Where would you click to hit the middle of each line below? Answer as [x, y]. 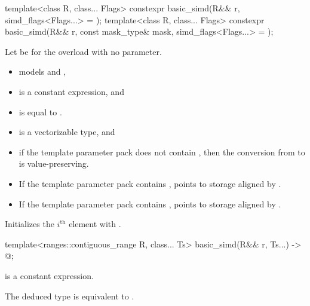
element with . [95, 224]
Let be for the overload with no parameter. [83, 51]
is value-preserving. [54, 163]
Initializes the [30, 224]
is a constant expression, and [71, 91]
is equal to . [40, 111]
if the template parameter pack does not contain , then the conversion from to [162, 152]
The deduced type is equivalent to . [70, 296]
